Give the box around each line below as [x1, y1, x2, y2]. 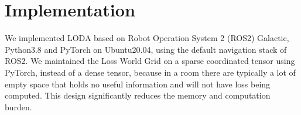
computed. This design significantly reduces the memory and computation [5, 89, 271, 102]
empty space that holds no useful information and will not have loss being [5, 77, 271, 90]
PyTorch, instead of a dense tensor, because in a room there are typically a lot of [5, 66, 296, 78]
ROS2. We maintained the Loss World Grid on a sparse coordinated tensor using [5, 55, 295, 67]
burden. [5, 100, 32, 113]
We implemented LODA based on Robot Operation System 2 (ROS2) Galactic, [5, 32, 289, 44]
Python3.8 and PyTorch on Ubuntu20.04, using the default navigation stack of [5, 43, 287, 55]
